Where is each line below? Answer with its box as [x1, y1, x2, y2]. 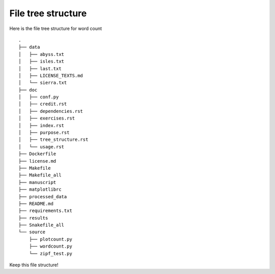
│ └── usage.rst [18, 144, 65, 149]
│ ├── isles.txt [18, 58, 65, 65]
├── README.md [18, 201, 53, 206]
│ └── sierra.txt [18, 80, 67, 86]
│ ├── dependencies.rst [18, 108, 84, 114]
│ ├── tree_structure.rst [18, 137, 89, 142]
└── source [18, 229, 46, 235]
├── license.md [18, 158, 57, 164]
